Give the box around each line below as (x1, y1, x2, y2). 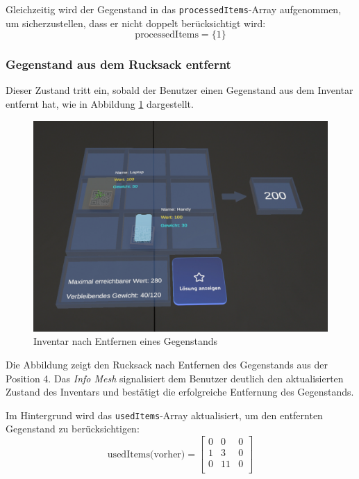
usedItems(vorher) (107, 449, 185, 460)
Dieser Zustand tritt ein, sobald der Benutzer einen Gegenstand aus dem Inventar (6, 83, 353, 97)
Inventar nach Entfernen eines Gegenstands (33, 334, 218, 348)
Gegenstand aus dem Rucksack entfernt (6, 56, 231, 73)
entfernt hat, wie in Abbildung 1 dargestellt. (6, 97, 194, 111)
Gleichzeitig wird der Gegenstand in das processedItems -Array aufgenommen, (6, 2, 342, 16)
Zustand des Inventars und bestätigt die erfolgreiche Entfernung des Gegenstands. (6, 384, 354, 399)
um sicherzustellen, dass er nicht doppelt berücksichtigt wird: (6, 15, 266, 30)
